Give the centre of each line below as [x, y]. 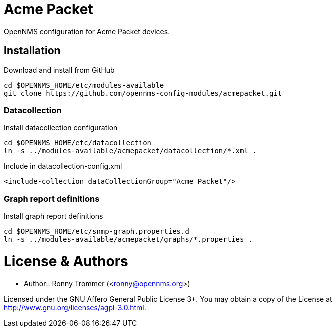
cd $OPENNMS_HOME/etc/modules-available [84, 85]
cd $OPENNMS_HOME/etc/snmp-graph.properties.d [97, 231]
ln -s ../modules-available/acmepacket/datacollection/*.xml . [130, 151]
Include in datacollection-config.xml [63, 166]
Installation [32, 51]
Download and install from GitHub [59, 70]
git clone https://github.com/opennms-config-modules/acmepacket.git [143, 93]
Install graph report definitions [54, 216]
